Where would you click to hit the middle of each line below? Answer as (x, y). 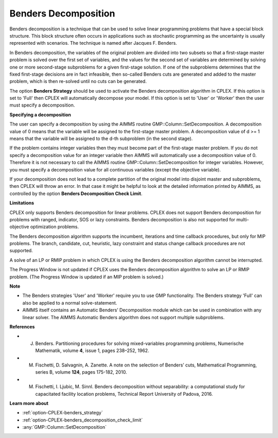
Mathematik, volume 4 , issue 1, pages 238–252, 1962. (92, 351)
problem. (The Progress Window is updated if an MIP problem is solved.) (87, 277)
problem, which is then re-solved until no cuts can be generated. (78, 81)
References (22, 327)
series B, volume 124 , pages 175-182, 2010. (81, 372)
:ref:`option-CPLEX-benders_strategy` (63, 413)
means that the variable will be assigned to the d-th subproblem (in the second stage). (101, 138)
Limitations (22, 203)
